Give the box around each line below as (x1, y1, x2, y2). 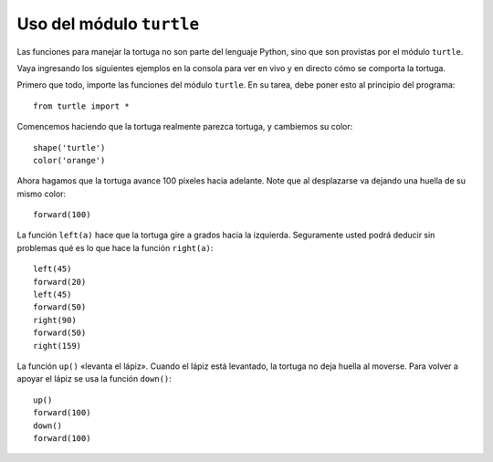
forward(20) (33, 277, 87, 287)
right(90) (33, 315, 77, 325)
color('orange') (33, 155, 106, 165)
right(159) (33, 341, 82, 351)
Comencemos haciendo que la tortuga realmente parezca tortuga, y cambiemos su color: (16, 121, 353, 132)
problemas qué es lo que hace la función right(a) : (16, 242, 214, 253)
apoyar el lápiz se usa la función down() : (16, 373, 173, 384)
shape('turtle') (33, 142, 106, 152)
